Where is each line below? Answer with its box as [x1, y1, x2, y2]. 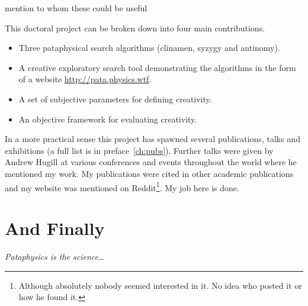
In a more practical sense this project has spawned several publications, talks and [5, 133, 300, 145]
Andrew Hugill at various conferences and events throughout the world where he [5, 156, 297, 168]
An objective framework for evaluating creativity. [18, 112, 197, 125]
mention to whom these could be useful [5, 2, 147, 14]
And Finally [5, 215, 105, 240]
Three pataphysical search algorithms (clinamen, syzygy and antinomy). [18, 41, 280, 54]
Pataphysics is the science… [5, 250, 104, 262]
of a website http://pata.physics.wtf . [18, 73, 152, 85]
